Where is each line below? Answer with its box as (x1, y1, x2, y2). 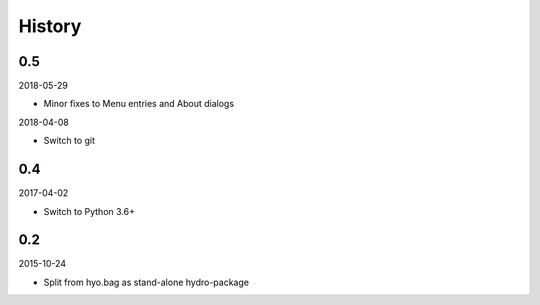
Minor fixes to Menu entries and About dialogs (43, 98, 235, 110)
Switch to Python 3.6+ (43, 205, 135, 217)
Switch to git (43, 135, 95, 147)
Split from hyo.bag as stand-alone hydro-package (43, 276, 250, 288)
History (18, 15, 82, 37)
